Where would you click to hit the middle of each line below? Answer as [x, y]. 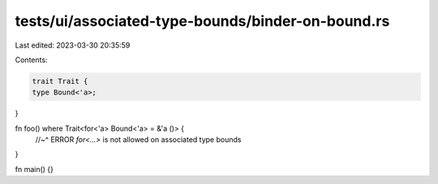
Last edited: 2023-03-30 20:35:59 [73, 45]
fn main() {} [34, 169]
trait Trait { [60, 81]
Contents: [31, 60]
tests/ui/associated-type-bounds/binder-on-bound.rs [202, 21]
